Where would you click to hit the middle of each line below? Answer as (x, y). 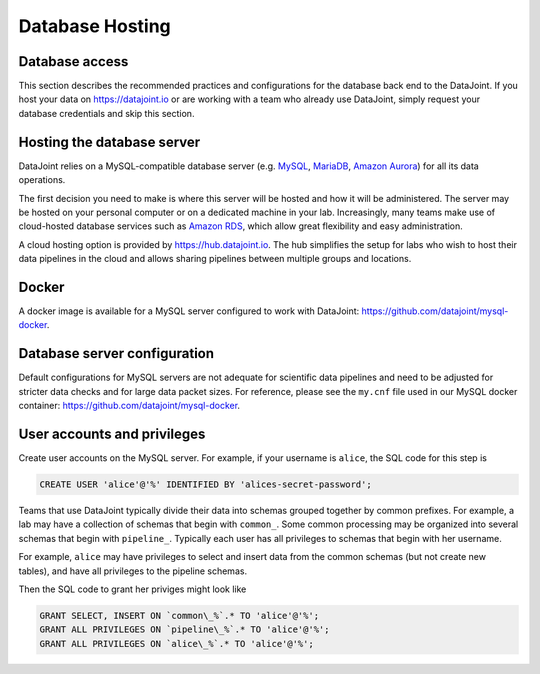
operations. (42, 180)
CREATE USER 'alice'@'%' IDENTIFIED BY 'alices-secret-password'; (205, 484)
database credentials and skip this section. (106, 113)
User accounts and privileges (112, 433)
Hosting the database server (109, 141)
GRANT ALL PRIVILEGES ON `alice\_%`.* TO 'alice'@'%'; (176, 643)
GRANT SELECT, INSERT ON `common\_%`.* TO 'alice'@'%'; (179, 615)
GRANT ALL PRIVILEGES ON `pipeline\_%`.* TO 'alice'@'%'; (184, 629)
